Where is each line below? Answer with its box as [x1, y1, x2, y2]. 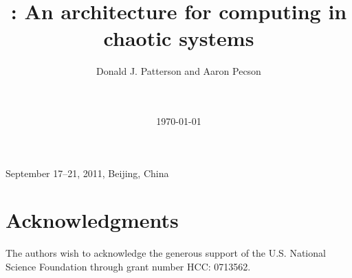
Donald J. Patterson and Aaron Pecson [96, 64, 261, 78]
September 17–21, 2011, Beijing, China [5, 165, 169, 180]
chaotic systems [103, 24, 254, 52]
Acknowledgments [5, 206, 179, 234]
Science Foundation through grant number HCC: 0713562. [5, 259, 251, 273]
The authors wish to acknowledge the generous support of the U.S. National [5, 246, 326, 260]
